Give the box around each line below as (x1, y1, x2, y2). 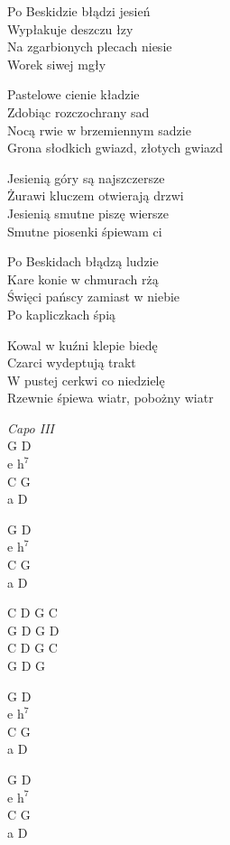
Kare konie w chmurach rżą (7, 269, 159, 288)
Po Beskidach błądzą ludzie (7, 252, 159, 271)
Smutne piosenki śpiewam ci (7, 221, 162, 240)
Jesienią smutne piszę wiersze (7, 203, 169, 222)
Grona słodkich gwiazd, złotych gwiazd (7, 138, 224, 157)
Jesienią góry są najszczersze (7, 168, 165, 187)
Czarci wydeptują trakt (7, 353, 136, 372)
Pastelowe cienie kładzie (7, 85, 140, 104)
